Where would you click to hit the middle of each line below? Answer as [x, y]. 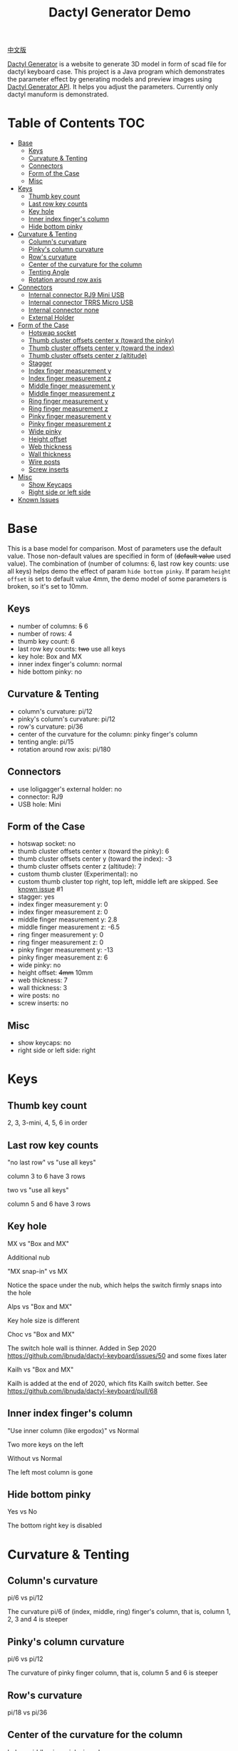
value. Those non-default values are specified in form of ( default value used [119, 556]
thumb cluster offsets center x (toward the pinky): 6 [93, 852]
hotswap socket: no [47, 844]
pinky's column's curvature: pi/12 [66, 719]
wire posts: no [38, 996]
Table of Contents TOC [76, 123]
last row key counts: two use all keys [72, 649]
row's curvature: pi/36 [50, 727]
